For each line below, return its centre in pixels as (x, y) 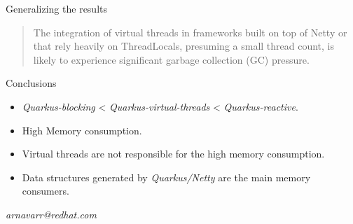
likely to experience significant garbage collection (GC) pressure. (171, 59)
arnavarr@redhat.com (51, 214)
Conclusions (31, 83)
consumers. (46, 191)
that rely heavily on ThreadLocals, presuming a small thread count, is (184, 46)
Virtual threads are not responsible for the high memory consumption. (173, 154)
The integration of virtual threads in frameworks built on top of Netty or (190, 32)
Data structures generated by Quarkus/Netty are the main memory (166, 177)
